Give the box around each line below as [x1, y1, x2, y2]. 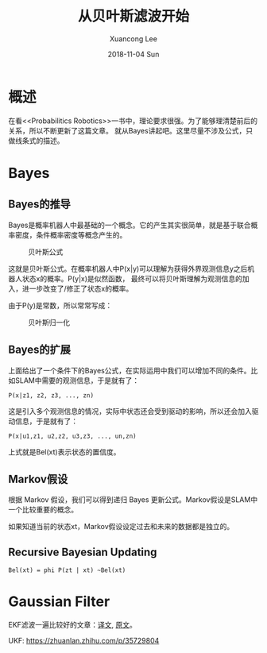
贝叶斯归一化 [28, 317, 70, 326]
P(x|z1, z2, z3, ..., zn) [8, 391, 94, 400]
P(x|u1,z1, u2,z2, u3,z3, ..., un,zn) [8, 432, 137, 440]
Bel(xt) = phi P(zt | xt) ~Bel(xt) [8, 566, 126, 574]
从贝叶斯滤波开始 [77, 7, 189, 25]
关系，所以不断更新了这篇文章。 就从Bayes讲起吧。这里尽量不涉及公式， [8, 126, 246, 135]
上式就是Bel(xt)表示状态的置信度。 [8, 446, 121, 457]
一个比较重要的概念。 [8, 505, 78, 515]
